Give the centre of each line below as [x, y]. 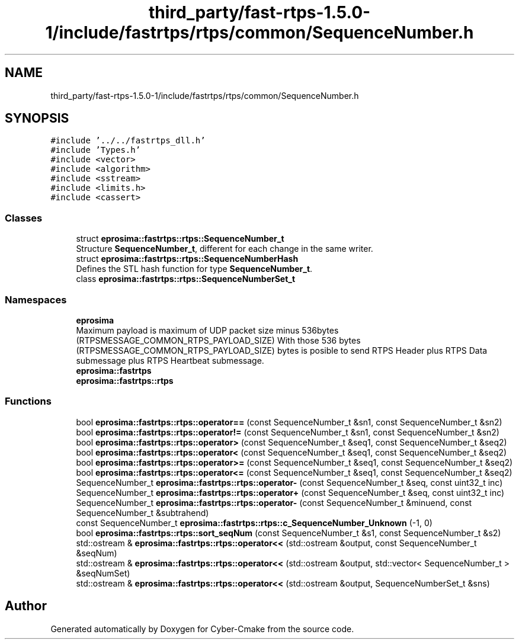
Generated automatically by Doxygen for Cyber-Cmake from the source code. [202, 629]
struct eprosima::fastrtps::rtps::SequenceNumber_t [180, 239]
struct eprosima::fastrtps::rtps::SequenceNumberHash [187, 259]
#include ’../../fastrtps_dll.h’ [128, 141]
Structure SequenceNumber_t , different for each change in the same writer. [225, 249]
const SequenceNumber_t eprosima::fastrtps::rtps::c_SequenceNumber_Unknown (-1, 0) [254, 523]
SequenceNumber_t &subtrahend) [142, 512]
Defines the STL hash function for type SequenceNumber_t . [194, 269]
